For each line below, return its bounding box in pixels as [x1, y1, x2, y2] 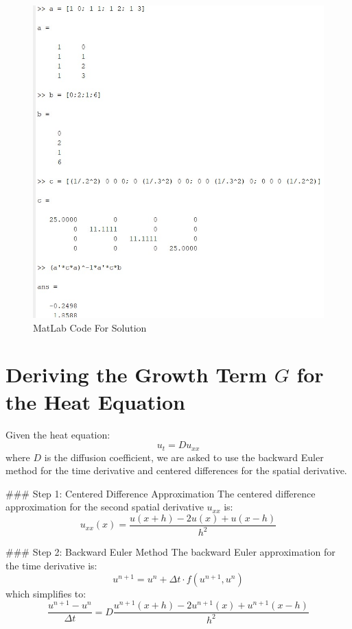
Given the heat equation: [5, 427, 110, 441]
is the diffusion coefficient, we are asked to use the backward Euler [44, 449, 324, 464]
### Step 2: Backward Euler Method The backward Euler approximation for [5, 545, 336, 559]
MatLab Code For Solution [33, 320, 147, 334]
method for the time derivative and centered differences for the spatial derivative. [5, 463, 347, 478]
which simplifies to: [5, 586, 86, 600]
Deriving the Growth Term [5, 360, 267, 388]
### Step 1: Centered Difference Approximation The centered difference [5, 486, 316, 500]
